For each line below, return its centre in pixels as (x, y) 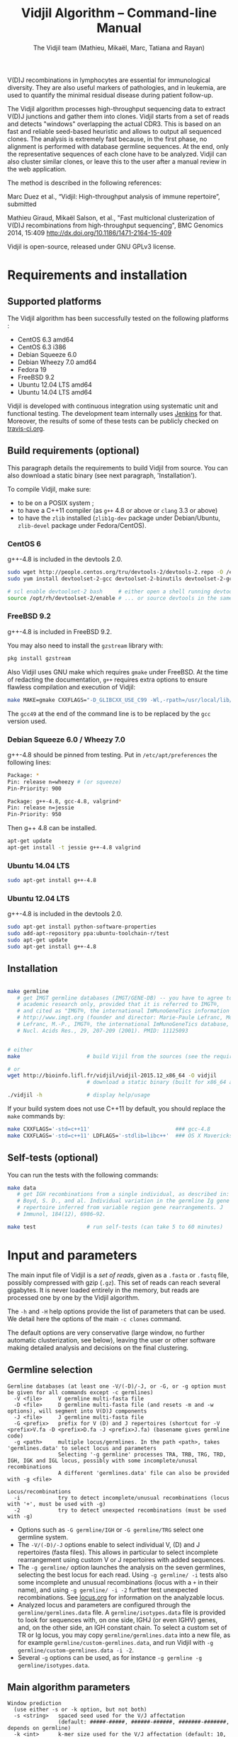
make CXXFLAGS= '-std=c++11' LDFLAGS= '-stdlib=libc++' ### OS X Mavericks (120, 1136)
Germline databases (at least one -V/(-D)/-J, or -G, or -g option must (117, 1386)
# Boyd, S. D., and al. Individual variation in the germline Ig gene (123, 1201)
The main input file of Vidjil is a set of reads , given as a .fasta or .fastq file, (118, 1275)
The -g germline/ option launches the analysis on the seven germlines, (121, 1567)
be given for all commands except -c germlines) (80, 1392)
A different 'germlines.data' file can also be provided (144, 1473)
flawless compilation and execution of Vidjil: (72, 687)
